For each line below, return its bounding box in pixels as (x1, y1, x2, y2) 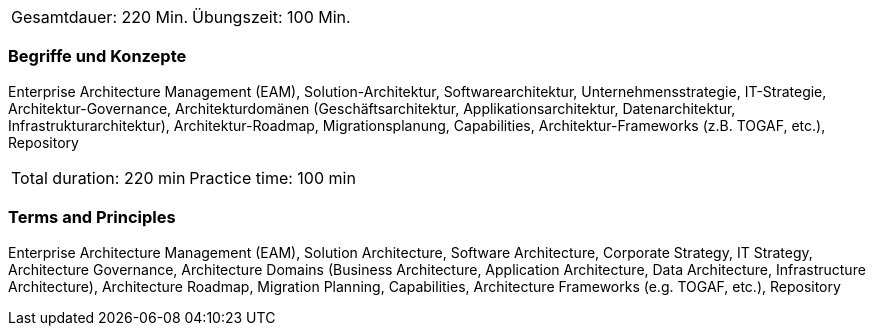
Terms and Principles (8, 207, 176, 228)
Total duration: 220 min (11, 167, 186, 188)
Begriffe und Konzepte (8, 46, 187, 67)
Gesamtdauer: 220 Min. (11, 7, 188, 27)
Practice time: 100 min (189, 167, 356, 188)
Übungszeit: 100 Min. (192, 7, 351, 27)
